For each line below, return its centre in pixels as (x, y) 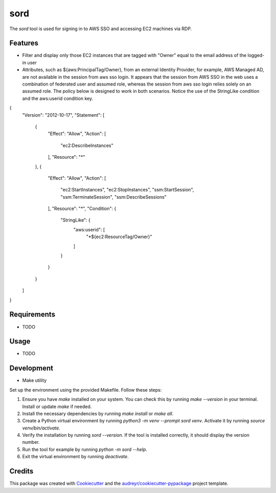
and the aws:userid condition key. (58, 98)
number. (31, 442)
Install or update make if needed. (57, 406)
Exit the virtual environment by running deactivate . (75, 457)
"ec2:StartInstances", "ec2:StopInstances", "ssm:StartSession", (127, 190)
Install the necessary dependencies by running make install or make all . (98, 413)
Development (31, 368)
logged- (256, 55)
